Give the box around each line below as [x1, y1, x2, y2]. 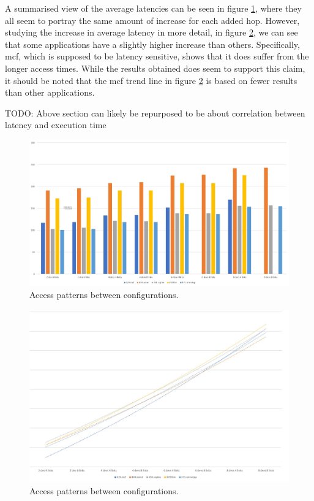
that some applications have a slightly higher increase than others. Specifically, [5, 37, 300, 50]
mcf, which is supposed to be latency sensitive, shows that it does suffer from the [5, 50, 309, 63]
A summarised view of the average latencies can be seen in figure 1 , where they [5, 2, 302, 14]
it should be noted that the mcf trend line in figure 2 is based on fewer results [5, 74, 297, 86]
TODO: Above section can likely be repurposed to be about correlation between [5, 106, 305, 119]
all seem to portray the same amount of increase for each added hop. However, [5, 13, 300, 26]
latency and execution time [5, 118, 107, 131]
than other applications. [5, 86, 95, 99]
